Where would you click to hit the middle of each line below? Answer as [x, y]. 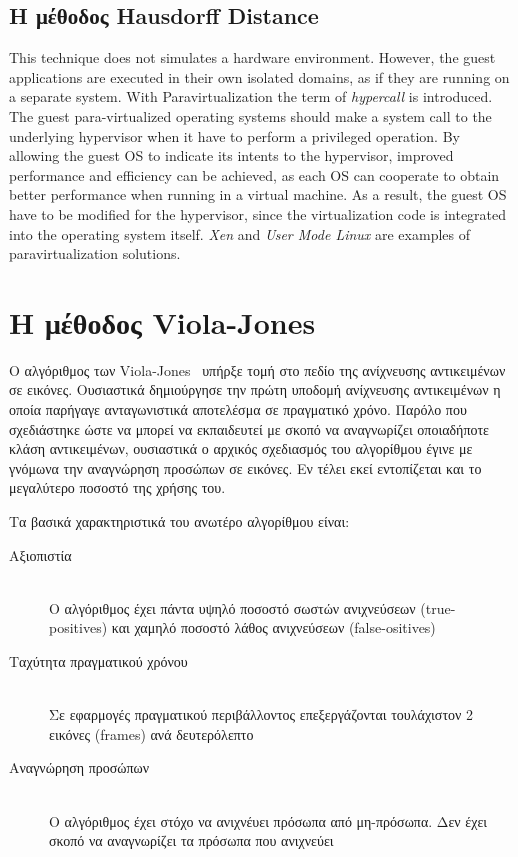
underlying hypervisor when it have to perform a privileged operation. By [234, 135]
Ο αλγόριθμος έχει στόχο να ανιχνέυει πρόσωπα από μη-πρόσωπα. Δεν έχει [268, 820]
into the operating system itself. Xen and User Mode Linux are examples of [239, 233]
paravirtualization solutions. [95, 253]
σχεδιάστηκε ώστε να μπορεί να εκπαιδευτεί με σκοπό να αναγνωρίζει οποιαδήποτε [249, 428]
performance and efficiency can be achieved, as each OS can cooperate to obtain [254, 174]
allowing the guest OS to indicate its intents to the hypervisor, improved [231, 155]
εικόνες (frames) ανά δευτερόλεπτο [151, 733]
